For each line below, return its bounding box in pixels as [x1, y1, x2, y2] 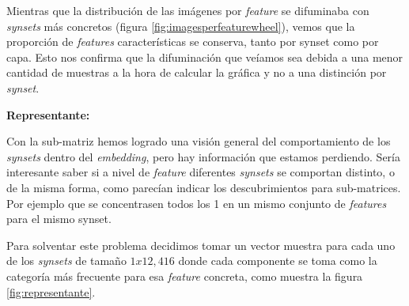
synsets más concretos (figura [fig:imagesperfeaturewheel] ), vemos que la [6, 17, 355, 34]
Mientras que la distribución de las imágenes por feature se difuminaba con [6, 2, 369, 18]
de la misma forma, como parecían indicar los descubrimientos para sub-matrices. [6, 179, 401, 195]
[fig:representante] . [6, 283, 96, 300]
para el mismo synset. [6, 210, 112, 227]
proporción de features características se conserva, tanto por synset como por [6, 33, 379, 50]
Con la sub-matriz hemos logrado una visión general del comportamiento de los [6, 133, 391, 149]
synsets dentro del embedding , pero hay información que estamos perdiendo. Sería [6, 148, 400, 164]
